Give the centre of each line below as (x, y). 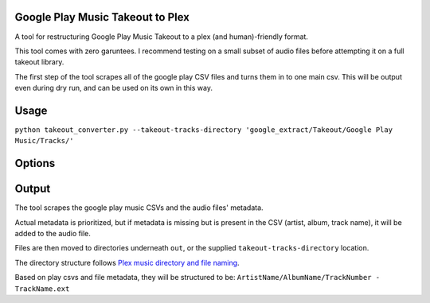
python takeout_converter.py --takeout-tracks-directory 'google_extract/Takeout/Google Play (204, 130)
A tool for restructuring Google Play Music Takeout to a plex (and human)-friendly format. (161, 37)
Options (35, 163)
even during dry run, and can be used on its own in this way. (113, 88)
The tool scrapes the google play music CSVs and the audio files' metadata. (139, 208)
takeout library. (39, 62)
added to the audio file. (53, 234)
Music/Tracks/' (45, 141)
